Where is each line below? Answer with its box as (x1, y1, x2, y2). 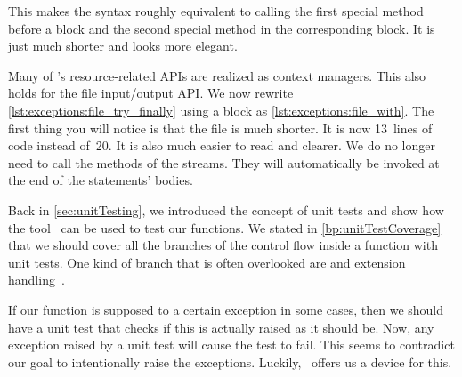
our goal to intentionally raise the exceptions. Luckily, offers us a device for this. (8, 352, 452, 371)
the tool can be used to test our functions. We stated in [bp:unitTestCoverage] (8, 218, 442, 237)
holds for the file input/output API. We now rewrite (8, 84, 294, 102)
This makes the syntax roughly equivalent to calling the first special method (8, 2, 424, 20)
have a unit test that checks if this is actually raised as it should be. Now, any (8, 317, 434, 336)
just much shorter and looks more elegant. (8, 36, 238, 55)
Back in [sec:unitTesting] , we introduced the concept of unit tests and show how (8, 200, 444, 219)
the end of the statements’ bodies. (8, 171, 193, 189)
